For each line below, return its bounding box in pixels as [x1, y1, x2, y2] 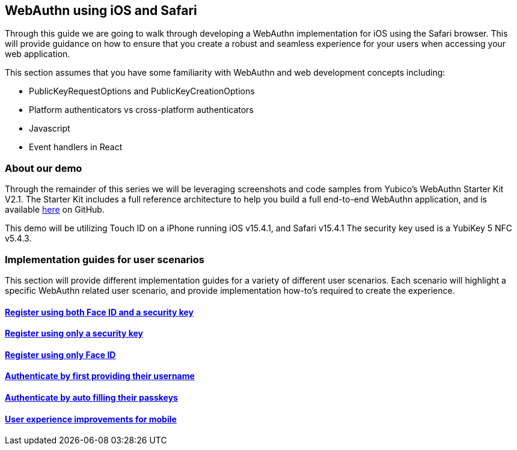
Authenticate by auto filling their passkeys [5, 392, 178, 403]
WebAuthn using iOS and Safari [5, 3, 197, 18]
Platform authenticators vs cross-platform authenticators [29, 105, 254, 115]
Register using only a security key [5, 328, 144, 339]
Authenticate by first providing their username [5, 371, 195, 382]
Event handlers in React [29, 142, 123, 153]
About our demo [5, 162, 82, 174]
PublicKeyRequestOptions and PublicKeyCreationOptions [29, 86, 255, 97]
